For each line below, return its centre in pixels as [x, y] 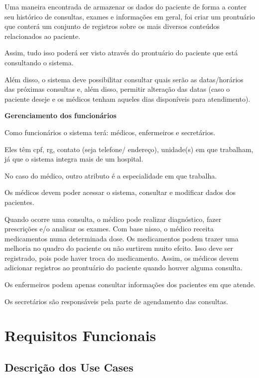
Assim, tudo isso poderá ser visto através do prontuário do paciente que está [121, 53]
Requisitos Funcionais [80, 335]
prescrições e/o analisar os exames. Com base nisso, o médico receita [109, 229]
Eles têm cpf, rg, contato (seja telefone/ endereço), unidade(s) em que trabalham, [129, 149]
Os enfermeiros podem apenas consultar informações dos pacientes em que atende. [130, 284]
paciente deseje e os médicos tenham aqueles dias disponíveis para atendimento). [128, 98]
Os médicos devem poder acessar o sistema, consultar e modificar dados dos [120, 192]
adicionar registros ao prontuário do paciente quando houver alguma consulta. [124, 268]
